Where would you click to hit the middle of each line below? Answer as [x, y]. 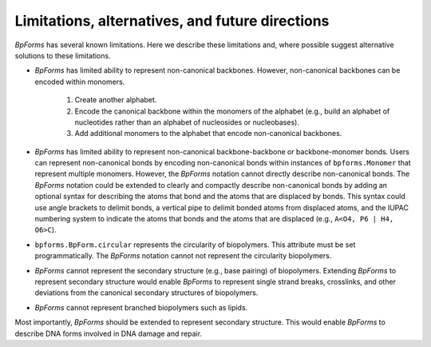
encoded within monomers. [80, 82]
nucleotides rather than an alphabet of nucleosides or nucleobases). [187, 122]
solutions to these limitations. [63, 55]
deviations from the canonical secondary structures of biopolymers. [146, 293]
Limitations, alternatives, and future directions [172, 21]
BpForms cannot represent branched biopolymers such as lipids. [141, 307]
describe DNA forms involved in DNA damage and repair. [109, 333]
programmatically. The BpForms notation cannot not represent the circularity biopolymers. [183, 256]
